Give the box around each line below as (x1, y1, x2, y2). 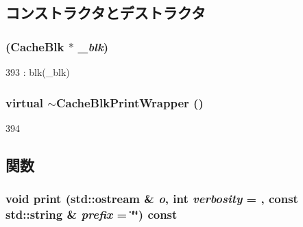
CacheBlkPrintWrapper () (56, 94, 204, 111)
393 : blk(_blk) (5, 65, 70, 79)
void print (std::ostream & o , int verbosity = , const (5, 190, 298, 207)
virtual (5, 94, 44, 111)
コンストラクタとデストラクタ (5, 2, 206, 23)
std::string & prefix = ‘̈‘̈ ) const (5, 206, 178, 223)
